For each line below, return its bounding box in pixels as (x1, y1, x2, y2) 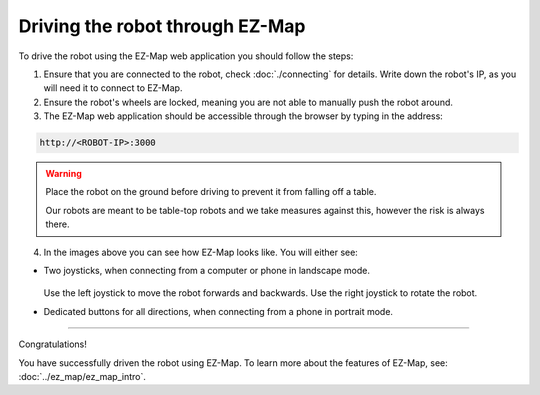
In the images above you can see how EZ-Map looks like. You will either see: (43, 246, 359, 258)
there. (45, 218, 70, 230)
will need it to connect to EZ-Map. (43, 82, 183, 94)
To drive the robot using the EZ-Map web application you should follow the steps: (18, 50, 354, 62)
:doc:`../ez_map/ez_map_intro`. (18, 370, 147, 382)
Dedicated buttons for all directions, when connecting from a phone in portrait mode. (43, 305, 394, 317)
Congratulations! (18, 338, 87, 350)
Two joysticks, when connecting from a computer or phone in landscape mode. (43, 265, 370, 277)
